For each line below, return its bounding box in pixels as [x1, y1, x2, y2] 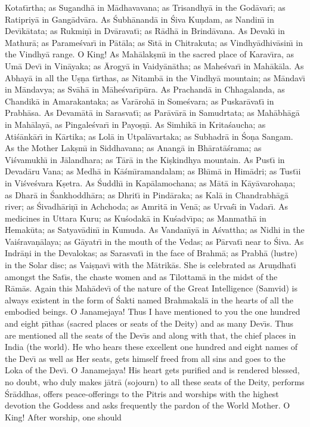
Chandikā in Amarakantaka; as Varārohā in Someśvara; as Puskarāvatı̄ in [5, 94, 274, 107]
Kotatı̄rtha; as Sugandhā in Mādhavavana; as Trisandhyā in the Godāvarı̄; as [5, 1, 286, 13]
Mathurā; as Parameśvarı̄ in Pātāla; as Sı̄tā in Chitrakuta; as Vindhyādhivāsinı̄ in [5, 36, 303, 48]
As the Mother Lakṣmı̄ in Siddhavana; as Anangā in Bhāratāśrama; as [5, 142, 262, 154]
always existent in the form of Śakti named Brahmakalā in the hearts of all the [5, 293, 293, 306]
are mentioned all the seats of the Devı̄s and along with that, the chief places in [5, 328, 296, 341]
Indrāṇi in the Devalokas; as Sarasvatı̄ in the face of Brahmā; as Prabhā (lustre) [5, 247, 298, 259]
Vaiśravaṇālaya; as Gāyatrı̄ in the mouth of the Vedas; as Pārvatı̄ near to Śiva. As [5, 235, 304, 247]
